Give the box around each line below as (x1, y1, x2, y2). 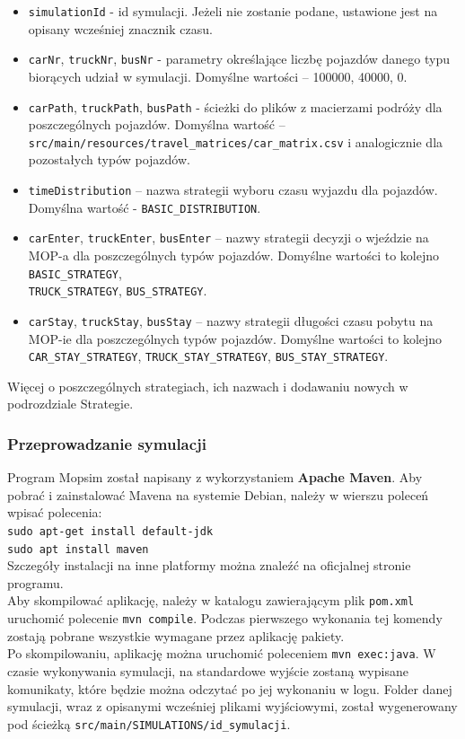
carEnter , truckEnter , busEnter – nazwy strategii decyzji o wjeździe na (28, 228, 429, 247)
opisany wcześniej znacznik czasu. (28, 19, 213, 38)
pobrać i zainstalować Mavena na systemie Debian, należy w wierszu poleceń (7, 485, 429, 504)
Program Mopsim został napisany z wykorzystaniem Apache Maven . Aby (7, 468, 423, 487)
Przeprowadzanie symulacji (7, 432, 207, 454)
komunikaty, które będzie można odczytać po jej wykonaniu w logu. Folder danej (7, 679, 452, 698)
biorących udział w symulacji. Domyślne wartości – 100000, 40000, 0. (28, 66, 408, 85)
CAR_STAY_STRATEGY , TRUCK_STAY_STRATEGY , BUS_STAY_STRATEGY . (28, 347, 389, 365)
